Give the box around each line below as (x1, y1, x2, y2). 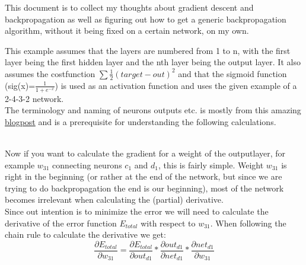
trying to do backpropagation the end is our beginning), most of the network (5, 181, 284, 194)
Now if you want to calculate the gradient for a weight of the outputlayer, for (5, 147, 286, 159)
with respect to (141, 216, 196, 229)
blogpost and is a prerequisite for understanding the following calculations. (5, 115, 276, 127)
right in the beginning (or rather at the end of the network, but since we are (5, 170, 282, 183)
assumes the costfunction (5, 67, 95, 79)
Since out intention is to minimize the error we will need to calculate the (5, 205, 269, 217)
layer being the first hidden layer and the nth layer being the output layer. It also (5, 56, 301, 68)
